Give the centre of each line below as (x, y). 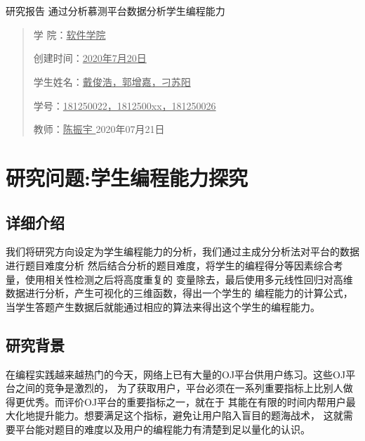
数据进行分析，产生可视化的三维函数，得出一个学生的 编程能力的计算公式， (179, 293)
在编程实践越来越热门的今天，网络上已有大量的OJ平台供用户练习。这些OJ (176, 374)
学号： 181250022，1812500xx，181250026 (125, 105)
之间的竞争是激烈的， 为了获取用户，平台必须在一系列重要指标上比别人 (179, 388)
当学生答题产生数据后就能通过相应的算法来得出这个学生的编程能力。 (163, 306)
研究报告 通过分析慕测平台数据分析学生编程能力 (115, 11)
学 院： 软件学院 (69, 34)
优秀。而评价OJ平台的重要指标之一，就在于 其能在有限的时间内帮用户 (185, 401)
